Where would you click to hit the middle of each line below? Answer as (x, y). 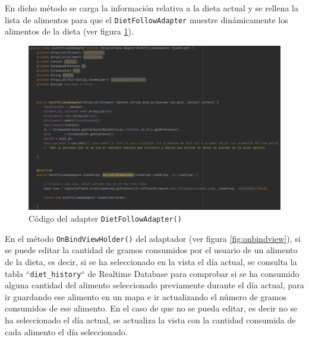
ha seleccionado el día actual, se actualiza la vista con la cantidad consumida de (150, 319)
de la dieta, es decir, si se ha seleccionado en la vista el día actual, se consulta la (151, 261)
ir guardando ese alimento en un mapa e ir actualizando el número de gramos (146, 296)
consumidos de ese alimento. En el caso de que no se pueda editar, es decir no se (151, 308)
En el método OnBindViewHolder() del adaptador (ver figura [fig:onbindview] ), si (153, 238)
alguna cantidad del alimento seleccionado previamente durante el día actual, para (154, 285)
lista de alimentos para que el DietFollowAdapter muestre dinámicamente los (146, 19)
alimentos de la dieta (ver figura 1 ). (69, 31)
